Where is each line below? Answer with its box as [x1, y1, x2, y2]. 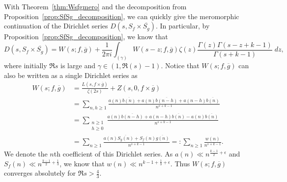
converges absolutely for [4, 168, 76, 178]
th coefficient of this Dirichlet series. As [54, 149, 173, 159]
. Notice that [161, 60, 200, 71]
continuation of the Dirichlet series [4, 21, 108, 31]
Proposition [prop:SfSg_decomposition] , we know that [4, 31, 168, 42]
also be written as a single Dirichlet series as [4, 70, 138, 80]
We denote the [4, 149, 48, 159]
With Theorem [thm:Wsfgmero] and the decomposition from [4, 1, 187, 11]
